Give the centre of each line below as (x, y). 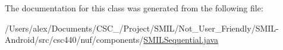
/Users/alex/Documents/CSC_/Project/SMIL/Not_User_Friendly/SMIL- (142, 28)
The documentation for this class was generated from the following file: (134, 8)
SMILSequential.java (181, 40)
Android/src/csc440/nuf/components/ (74, 40)
